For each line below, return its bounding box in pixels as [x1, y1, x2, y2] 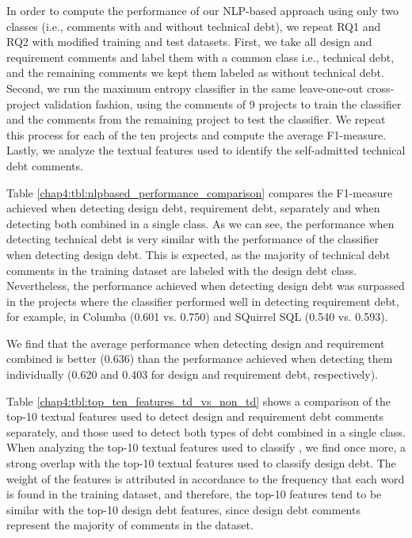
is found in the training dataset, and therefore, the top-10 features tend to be [6, 486, 382, 502]
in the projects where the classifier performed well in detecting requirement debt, [6, 292, 399, 309]
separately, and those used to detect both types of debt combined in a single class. [6, 423, 406, 440]
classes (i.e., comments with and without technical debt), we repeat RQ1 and [6, 17, 381, 34]
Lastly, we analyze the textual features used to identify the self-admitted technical [6, 142, 406, 158]
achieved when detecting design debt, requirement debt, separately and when [6, 200, 380, 216]
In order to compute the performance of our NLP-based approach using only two [6, 2, 399, 18]
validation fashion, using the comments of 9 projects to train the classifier [44, 95, 402, 112]
